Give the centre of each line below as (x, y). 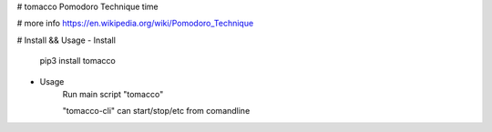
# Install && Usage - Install (66, 40)
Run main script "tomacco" (113, 94)
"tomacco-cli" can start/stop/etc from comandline (156, 111)
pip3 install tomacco (77, 61)
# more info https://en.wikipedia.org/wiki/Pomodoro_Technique (135, 24)
